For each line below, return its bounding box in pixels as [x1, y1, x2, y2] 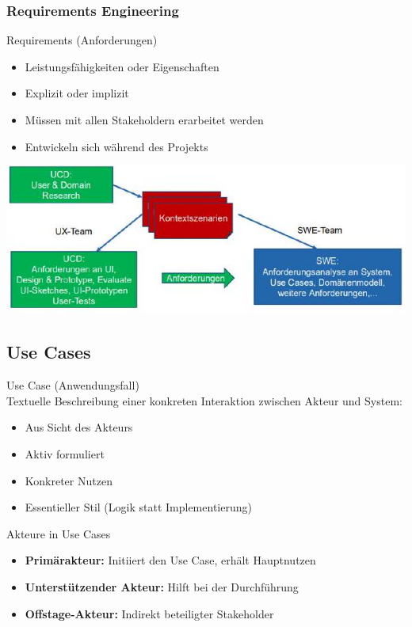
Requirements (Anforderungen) [6, 32, 158, 48]
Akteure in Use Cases [6, 525, 111, 541]
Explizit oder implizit [25, 85, 129, 101]
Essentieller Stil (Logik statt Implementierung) [25, 499, 252, 515]
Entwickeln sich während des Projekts [25, 138, 208, 154]
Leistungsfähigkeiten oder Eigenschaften [25, 58, 219, 74]
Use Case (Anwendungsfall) [6, 377, 139, 393]
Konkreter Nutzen [25, 472, 113, 488]
